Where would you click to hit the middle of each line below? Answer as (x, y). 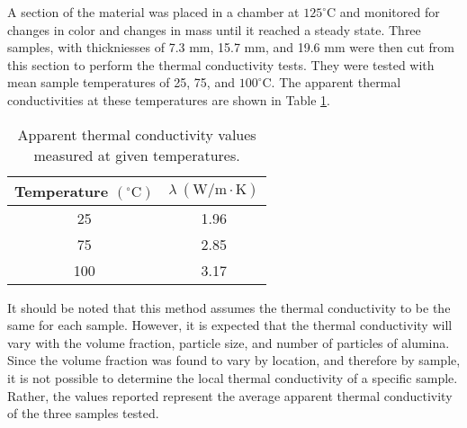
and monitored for (390, 12)
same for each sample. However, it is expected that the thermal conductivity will (230, 325)
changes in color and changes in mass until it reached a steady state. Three (214, 29)
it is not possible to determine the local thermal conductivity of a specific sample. (233, 377)
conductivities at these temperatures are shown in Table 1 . (169, 99)
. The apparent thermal (336, 82)
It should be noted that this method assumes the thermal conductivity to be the (229, 307)
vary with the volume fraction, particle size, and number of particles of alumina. (229, 342)
